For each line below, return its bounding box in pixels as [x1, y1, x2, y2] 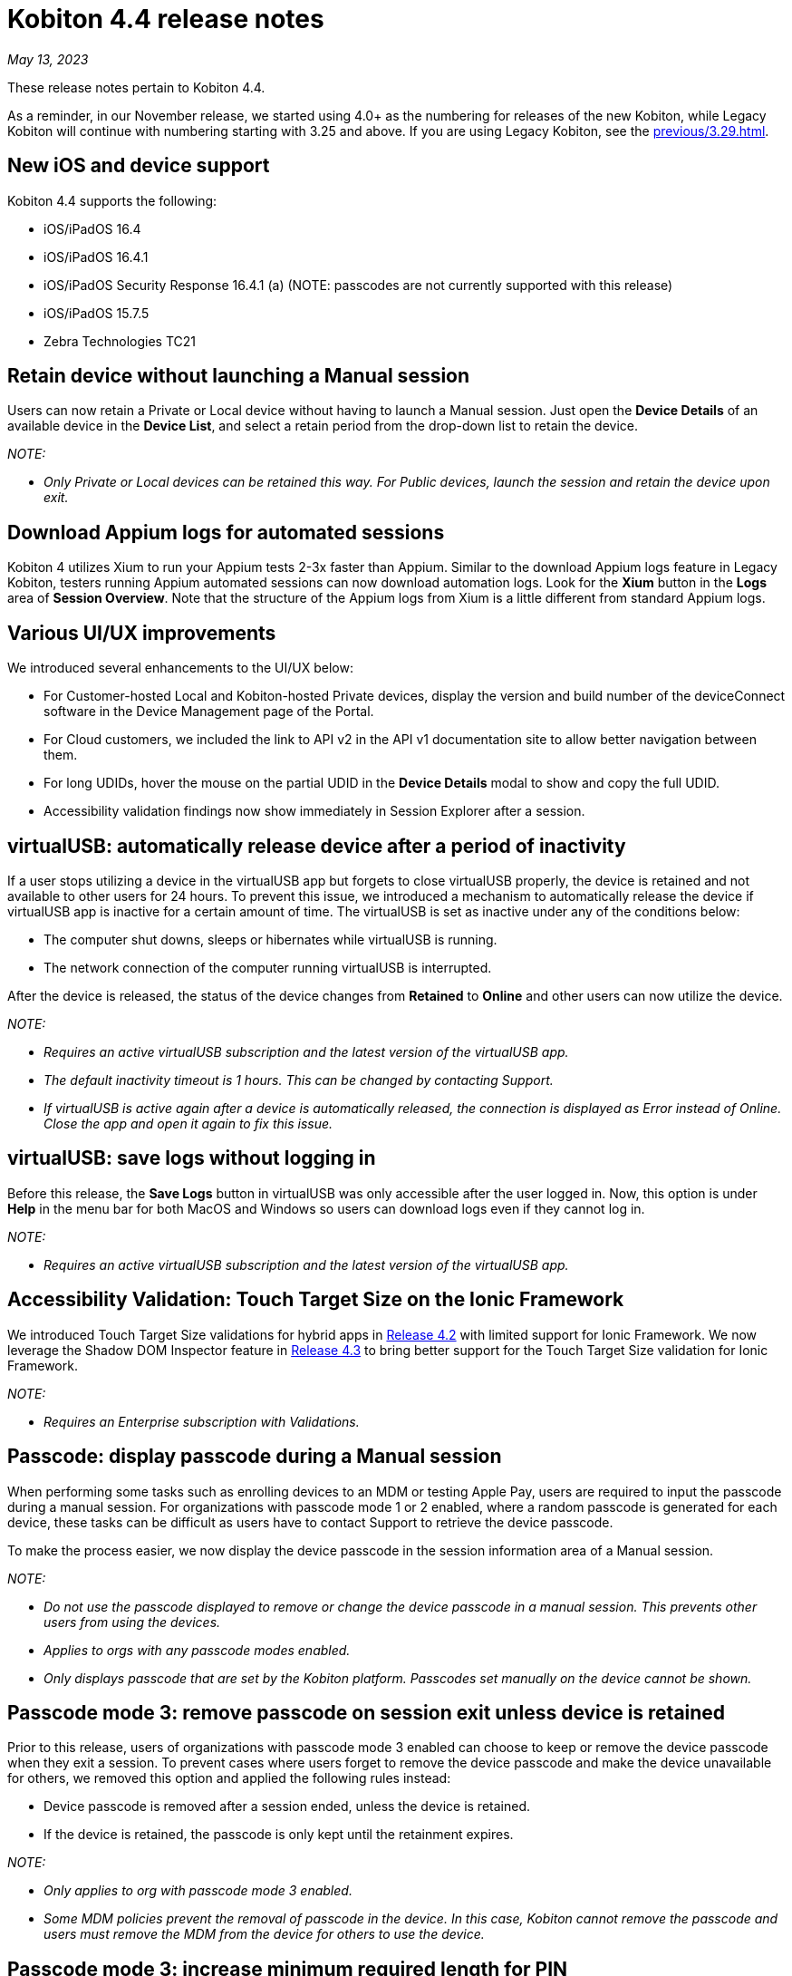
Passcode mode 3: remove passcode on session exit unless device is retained [7, 1700, 726, 1724]
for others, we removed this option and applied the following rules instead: [7, 1770, 451, 1787]
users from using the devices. [43, 1613, 221, 1630]
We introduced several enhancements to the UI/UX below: [7, 660, 353, 676]
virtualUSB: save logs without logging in [7, 1147, 376, 1170]
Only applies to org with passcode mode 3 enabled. [43, 1883, 353, 1899]
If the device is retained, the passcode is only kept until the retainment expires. [43, 1826, 514, 1843]
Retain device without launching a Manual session [7, 364, 470, 388]
